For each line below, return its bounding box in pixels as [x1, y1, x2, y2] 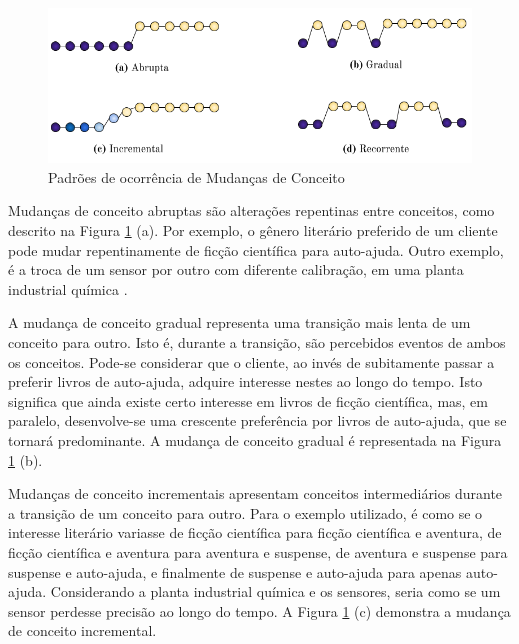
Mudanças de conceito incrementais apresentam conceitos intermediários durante [8, 483, 503, 504]
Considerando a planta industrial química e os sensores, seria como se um [50, 581, 501, 602]
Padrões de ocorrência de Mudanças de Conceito [48, 166, 345, 187]
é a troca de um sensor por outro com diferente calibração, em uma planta [8, 259, 464, 280]
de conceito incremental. [8, 620, 157, 641]
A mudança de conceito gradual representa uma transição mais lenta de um [8, 312, 471, 333]
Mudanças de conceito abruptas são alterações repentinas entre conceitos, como [8, 200, 495, 221]
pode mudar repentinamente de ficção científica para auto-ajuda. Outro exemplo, [8, 239, 504, 260]
